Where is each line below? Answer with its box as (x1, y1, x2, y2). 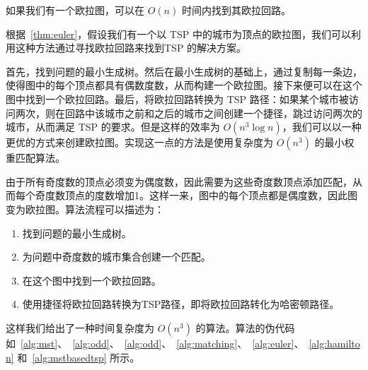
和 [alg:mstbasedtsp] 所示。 (17, 350, 140, 364)
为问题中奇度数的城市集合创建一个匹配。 (22, 249, 211, 264)
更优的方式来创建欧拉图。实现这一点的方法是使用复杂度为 (6, 135, 273, 150)
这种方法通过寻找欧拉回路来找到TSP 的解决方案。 (15, 40, 247, 55)
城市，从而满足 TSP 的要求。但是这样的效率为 (6, 119, 220, 134)
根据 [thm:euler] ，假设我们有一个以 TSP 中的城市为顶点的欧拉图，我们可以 (6, 26, 351, 41)
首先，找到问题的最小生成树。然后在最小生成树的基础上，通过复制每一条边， (6, 64, 362, 78)
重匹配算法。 (6, 150, 65, 165)
